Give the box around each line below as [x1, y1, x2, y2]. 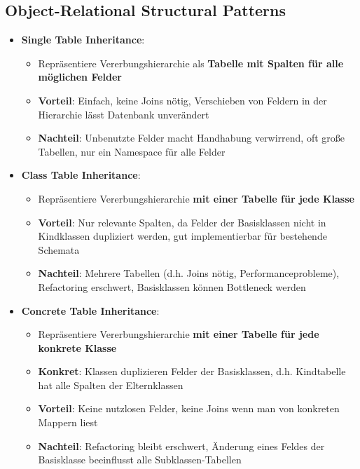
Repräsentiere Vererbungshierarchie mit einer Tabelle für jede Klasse [38, 191, 354, 205]
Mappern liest [38, 415, 98, 430]
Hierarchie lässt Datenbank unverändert [38, 107, 209, 121]
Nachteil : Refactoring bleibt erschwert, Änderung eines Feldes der [38, 438, 325, 453]
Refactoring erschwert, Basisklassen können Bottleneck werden [38, 279, 306, 294]
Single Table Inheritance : [21, 32, 145, 47]
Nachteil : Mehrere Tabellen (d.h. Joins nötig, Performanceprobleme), [38, 266, 340, 280]
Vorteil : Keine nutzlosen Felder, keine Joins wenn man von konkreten [38, 401, 340, 416]
